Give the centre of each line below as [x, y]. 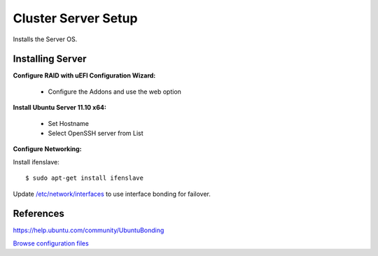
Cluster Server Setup [75, 18]
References [38, 214]
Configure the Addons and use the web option [115, 92]
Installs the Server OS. [45, 39]
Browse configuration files [51, 243]
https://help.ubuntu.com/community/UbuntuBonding [89, 230]
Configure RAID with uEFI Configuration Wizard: [84, 76]
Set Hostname [68, 123]
